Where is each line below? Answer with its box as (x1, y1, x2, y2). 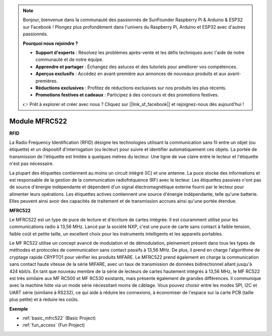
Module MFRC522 (9, 117, 67, 126)
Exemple (9, 306, 28, 312)
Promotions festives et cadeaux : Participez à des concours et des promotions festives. (35, 92, 219, 98)
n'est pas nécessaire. (9, 160, 54, 166)
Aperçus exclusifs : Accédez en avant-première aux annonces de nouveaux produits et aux (35, 71, 227, 77)
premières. (35, 78, 58, 84)
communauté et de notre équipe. (35, 57, 104, 63)
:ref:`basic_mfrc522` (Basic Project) (22, 315, 96, 321)
